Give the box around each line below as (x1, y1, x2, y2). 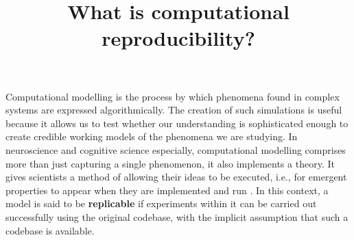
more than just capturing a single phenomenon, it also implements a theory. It (5, 156, 335, 170)
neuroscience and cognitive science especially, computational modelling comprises (5, 142, 346, 157)
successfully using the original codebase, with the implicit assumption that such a (5, 209, 349, 224)
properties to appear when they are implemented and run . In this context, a (5, 183, 329, 197)
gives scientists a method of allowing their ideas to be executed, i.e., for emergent (5, 170, 347, 184)
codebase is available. (5, 223, 95, 237)
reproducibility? (102, 24, 255, 52)
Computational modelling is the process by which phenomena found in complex (5, 89, 340, 103)
